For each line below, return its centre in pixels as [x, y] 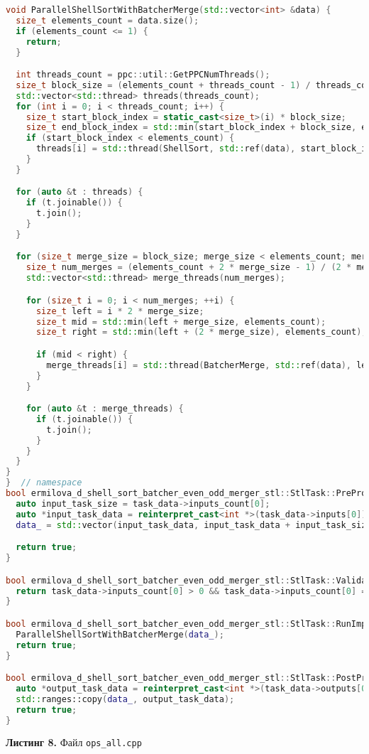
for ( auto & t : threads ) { [79, 192]
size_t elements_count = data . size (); [108, 20]
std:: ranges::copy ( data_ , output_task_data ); [125, 699]
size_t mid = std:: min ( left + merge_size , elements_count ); [181, 322]
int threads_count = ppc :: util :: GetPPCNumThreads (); [143, 75]
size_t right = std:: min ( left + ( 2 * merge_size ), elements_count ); [201, 332]
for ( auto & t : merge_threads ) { [105, 409]
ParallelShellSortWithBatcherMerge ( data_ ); [120, 634]
